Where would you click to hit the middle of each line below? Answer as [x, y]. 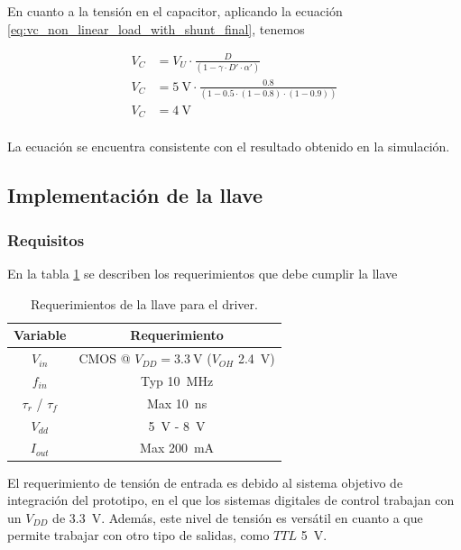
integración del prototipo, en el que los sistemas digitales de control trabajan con [231, 500]
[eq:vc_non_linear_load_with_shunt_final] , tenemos [156, 28]
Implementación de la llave [135, 195]
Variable [40, 335]
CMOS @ [105, 358]
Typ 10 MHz [177, 380]
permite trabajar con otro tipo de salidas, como [138, 535]
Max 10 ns [177, 403]
